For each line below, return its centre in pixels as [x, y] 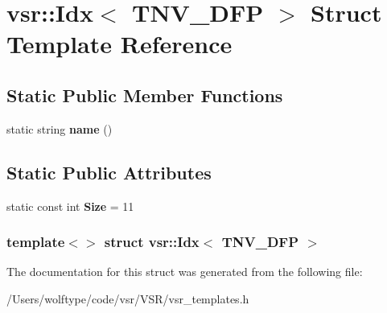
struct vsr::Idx [152, 242]
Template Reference [119, 44]
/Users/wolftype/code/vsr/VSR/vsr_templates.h [128, 298]
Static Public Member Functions [145, 95]
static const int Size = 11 [70, 206]
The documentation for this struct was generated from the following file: [185, 272]
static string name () [60, 128]
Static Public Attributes [109, 172]
